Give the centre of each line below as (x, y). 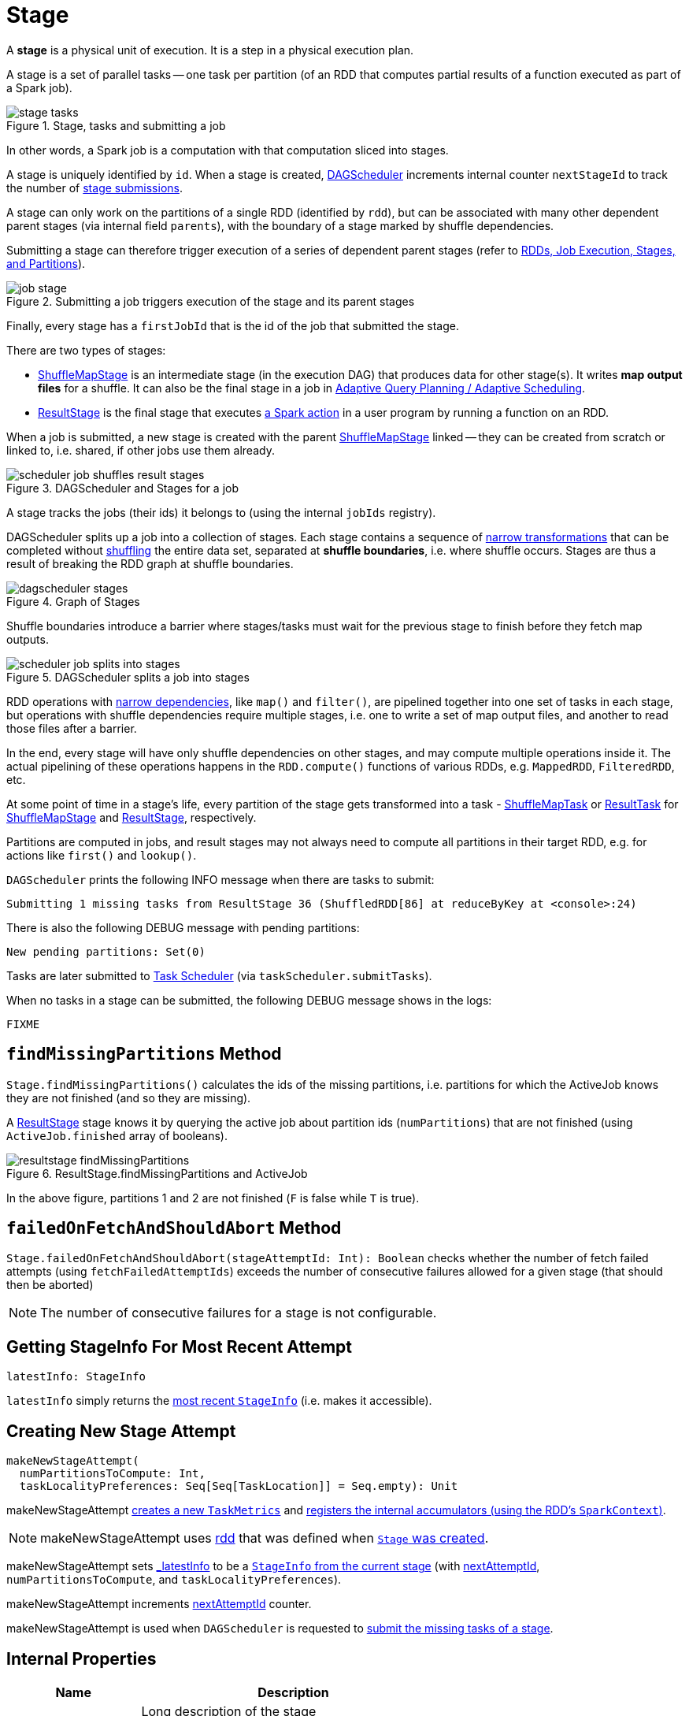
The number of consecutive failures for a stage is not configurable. (239, 1313)
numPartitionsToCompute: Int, (112, 1474)
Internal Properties (81, 1658)
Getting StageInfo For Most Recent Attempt (179, 1346)
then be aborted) (50, 1285)
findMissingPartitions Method (144, 1054)
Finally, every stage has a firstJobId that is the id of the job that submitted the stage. (233, 325)
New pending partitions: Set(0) (106, 951)
